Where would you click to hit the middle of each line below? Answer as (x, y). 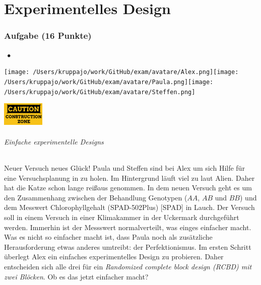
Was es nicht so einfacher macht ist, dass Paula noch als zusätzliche (108, 237)
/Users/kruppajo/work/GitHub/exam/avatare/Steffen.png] (100, 92)
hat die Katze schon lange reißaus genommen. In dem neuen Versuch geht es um (128, 188)
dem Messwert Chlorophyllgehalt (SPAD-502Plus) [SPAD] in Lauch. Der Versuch (129, 207)
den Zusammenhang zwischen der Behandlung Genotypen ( (96, 197)
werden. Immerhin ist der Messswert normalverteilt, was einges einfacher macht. (128, 227)
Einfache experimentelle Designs (54, 141)
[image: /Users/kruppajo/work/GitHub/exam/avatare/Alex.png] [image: (121, 72)
